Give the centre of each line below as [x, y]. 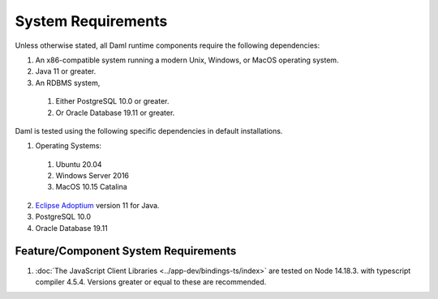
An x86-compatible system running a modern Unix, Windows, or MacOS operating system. [187, 60]
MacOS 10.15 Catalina [91, 187]
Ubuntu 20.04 [79, 164]
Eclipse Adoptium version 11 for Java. [97, 205]
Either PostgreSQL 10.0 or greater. [112, 101]
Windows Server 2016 [92, 176]
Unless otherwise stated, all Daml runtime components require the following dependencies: [167, 45]
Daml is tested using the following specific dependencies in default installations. [149, 130]
